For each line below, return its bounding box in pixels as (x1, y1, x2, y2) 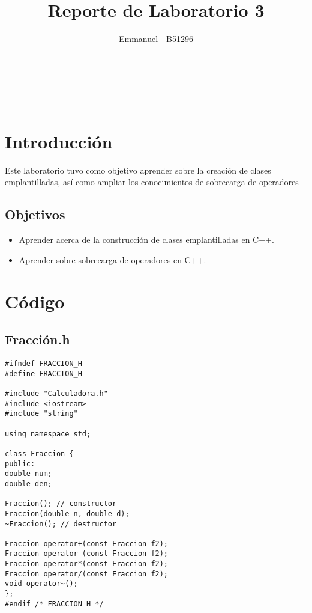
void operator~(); (5, 579, 78, 588)
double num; (5, 469, 52, 478)
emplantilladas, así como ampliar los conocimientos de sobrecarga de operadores (5, 175, 299, 188)
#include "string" (5, 409, 78, 418)
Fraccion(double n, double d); (5, 509, 130, 518)
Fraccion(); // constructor (5, 499, 117, 508)
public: (5, 459, 35, 468)
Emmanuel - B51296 (118, 32, 194, 45)
